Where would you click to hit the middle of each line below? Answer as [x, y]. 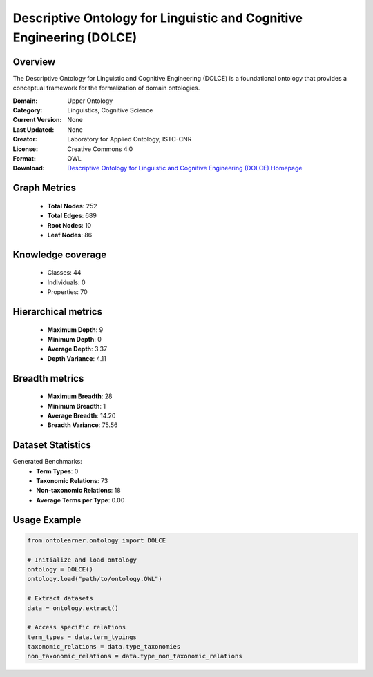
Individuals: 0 [66, 282]
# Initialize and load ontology [82, 560]
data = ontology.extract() [73, 608]
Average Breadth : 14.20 [82, 415]
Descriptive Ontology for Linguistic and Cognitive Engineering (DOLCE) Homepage [185, 168]
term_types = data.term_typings [82, 637]
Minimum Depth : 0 [74, 339]
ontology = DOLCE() [60, 569]
